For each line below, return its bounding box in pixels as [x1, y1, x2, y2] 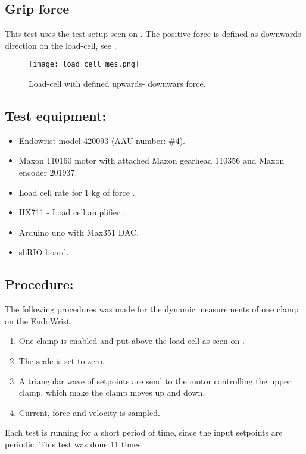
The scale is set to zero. [18, 354, 105, 367]
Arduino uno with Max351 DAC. [18, 226, 139, 238]
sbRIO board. [18, 246, 69, 258]
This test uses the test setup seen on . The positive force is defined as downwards [5, 27, 301, 40]
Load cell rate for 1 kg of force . [18, 186, 135, 198]
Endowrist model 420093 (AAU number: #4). [18, 134, 185, 146]
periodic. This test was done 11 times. [5, 437, 143, 450]
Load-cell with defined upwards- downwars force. [29, 77, 206, 90]
